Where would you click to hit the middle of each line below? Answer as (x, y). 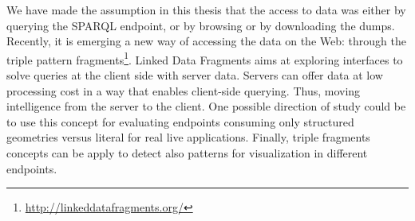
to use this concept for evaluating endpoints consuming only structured (180, 121)
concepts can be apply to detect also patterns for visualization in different (187, 153)
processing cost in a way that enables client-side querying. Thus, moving (184, 90)
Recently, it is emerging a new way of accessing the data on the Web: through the (206, 41)
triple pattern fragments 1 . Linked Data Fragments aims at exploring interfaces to (205, 58)
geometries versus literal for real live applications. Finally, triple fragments (188, 137)
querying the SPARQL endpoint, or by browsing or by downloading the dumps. (201, 25)
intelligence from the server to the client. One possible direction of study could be (206, 106)
